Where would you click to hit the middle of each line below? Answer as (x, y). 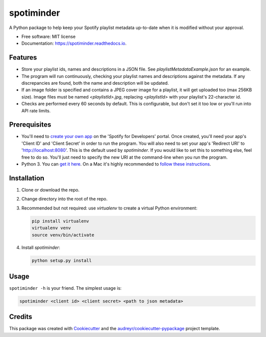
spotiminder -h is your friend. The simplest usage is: (65, 288)
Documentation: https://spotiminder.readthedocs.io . (74, 43)
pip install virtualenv (61, 221)
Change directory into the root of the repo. (65, 199)
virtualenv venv (51, 228)
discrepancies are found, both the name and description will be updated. (95, 83)
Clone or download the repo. (50, 190)
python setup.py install (62, 261)
